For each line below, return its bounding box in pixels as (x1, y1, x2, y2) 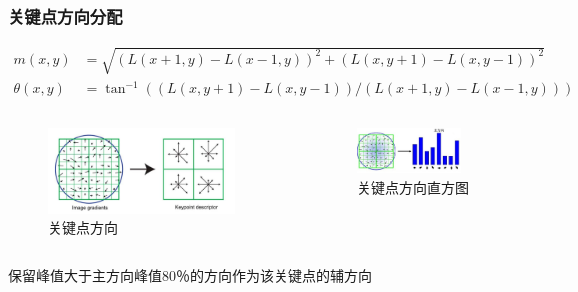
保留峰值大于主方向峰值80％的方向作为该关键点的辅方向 (8, 264, 372, 285)
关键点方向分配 (8, 3, 123, 28)
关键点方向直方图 (357, 176, 470, 197)
